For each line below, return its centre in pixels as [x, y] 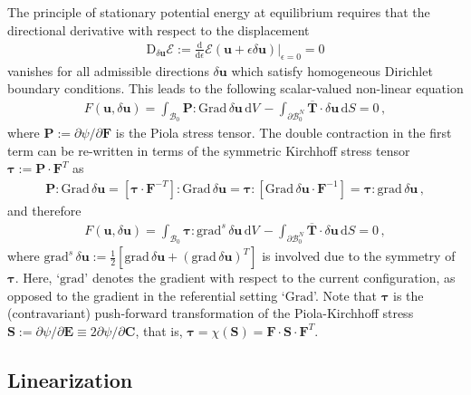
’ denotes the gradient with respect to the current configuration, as [270, 278]
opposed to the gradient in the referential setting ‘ [146, 295]
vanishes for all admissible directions [108, 70]
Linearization [70, 379]
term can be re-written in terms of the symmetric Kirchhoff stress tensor [209, 150]
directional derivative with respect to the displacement [159, 29]
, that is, [159, 330]
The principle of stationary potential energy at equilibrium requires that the [219, 12]
